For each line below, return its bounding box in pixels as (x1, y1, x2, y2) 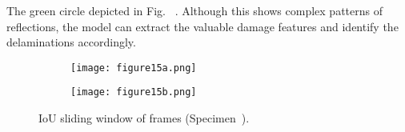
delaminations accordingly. (6, 34, 136, 50)
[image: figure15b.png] (70, 86, 197, 98)
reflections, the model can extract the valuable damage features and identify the (6, 18, 399, 34)
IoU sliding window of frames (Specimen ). (38, 110, 250, 126)
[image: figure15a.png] (70, 62, 197, 74)
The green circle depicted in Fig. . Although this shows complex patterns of (6, 2, 383, 18)
